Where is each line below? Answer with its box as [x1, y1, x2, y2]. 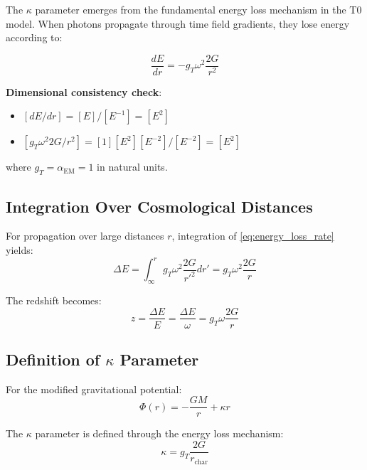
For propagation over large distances [6, 228, 164, 243]
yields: [6, 242, 33, 257]
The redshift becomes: [6, 292, 102, 307]
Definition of [6, 348, 100, 370]
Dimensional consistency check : [6, 84, 162, 99]
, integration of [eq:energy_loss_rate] [171, 228, 334, 243]
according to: [6, 30, 63, 45]
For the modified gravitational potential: [6, 381, 182, 396]
